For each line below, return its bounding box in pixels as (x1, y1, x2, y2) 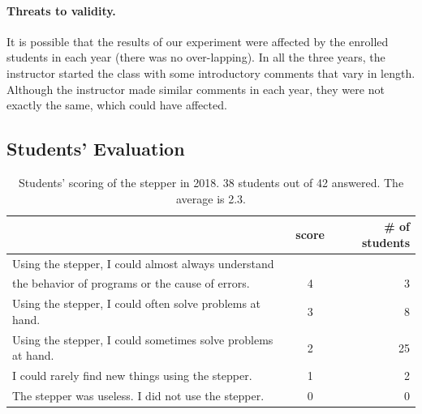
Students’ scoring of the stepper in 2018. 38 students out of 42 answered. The (18, 173, 404, 190)
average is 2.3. (175, 190, 247, 207)
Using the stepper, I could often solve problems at (12, 295, 261, 312)
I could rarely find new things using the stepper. (12, 367, 252, 384)
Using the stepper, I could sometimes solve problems (12, 331, 273, 348)
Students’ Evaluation (6, 136, 185, 161)
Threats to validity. (6, 2, 116, 19)
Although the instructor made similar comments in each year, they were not (6, 80, 385, 97)
